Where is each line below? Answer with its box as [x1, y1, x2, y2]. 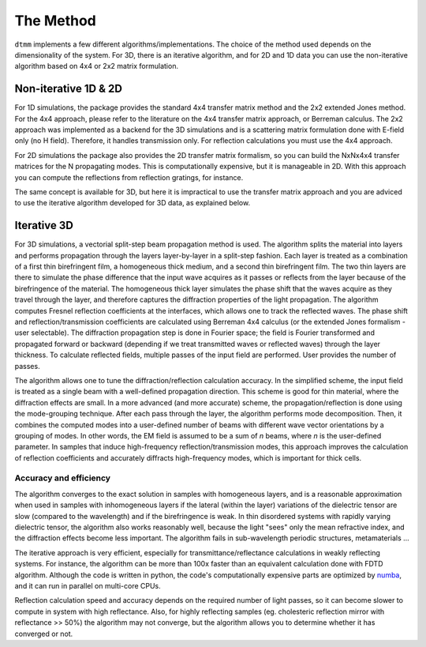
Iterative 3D [14, 219, 74, 232]
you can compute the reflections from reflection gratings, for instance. [14, 172, 244, 182]
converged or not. [14, 629, 73, 638]
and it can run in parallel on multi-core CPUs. [14, 581, 161, 590]
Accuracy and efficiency [14, 472, 110, 483]
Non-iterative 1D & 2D [14, 82, 122, 96]
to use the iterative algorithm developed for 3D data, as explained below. [14, 198, 251, 208]
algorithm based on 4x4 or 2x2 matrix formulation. [14, 62, 179, 71]
